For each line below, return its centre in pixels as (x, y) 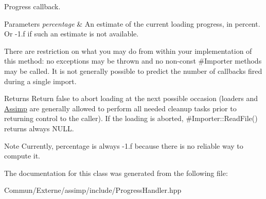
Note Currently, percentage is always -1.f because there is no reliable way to (124, 145)
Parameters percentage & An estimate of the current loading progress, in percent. (132, 23)
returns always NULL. (39, 128)
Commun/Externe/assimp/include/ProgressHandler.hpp (93, 190)
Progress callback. (32, 6)
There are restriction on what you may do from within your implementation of (128, 51)
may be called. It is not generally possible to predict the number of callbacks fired (133, 71)
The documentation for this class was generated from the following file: (116, 173)
